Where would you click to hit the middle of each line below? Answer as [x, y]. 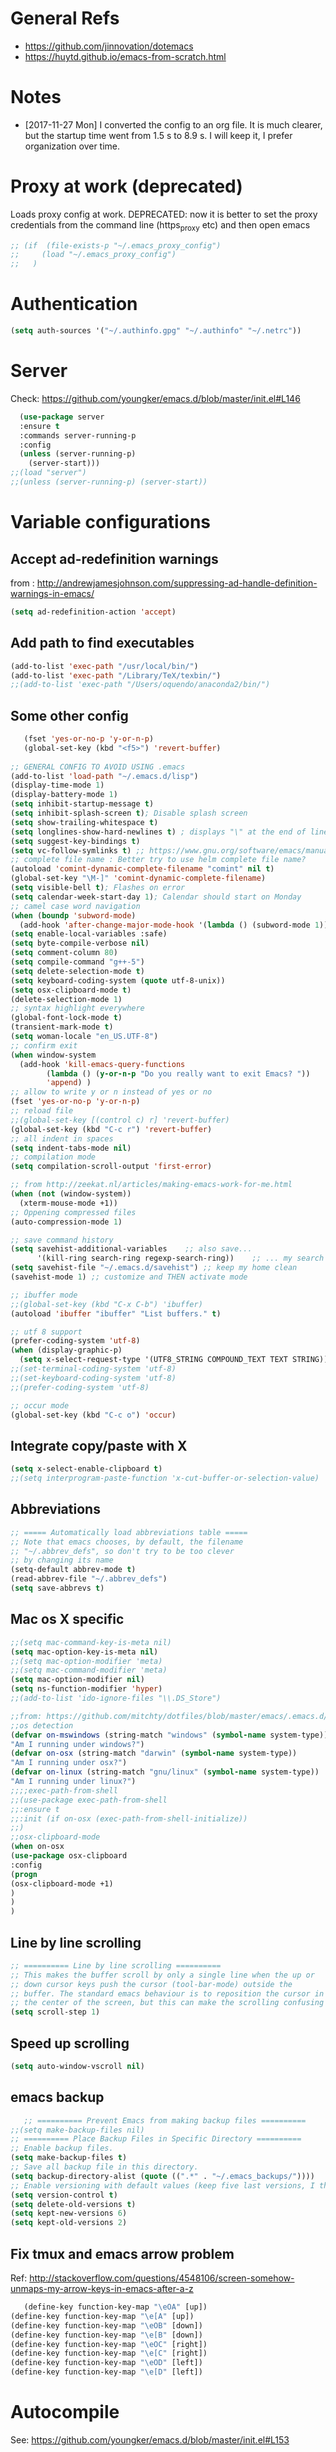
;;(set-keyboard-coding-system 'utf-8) [93, 1378]
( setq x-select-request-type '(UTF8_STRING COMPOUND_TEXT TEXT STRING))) [176, 1360]
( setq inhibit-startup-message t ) [82, 804]
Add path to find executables [102, 643]
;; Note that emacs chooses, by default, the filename [127, 1542]
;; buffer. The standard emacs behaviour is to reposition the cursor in [167, 1993]
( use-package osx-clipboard [69, 1856]
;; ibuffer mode [44, 1295]
